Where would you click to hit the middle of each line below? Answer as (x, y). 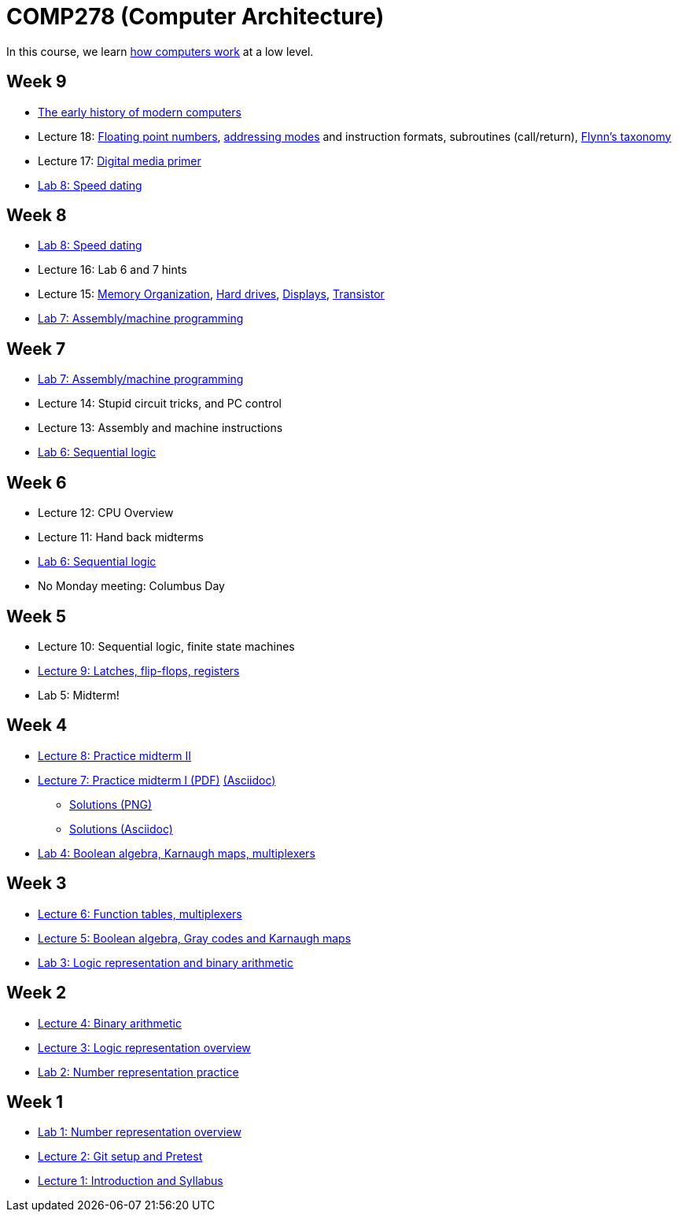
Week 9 (37, 82)
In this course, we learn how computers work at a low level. (160, 51)
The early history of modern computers (140, 112)
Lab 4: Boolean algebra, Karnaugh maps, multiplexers (177, 853)
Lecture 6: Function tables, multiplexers (140, 913)
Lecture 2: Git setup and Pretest (120, 1157)
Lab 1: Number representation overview (140, 1132)
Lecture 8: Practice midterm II (115, 755)
